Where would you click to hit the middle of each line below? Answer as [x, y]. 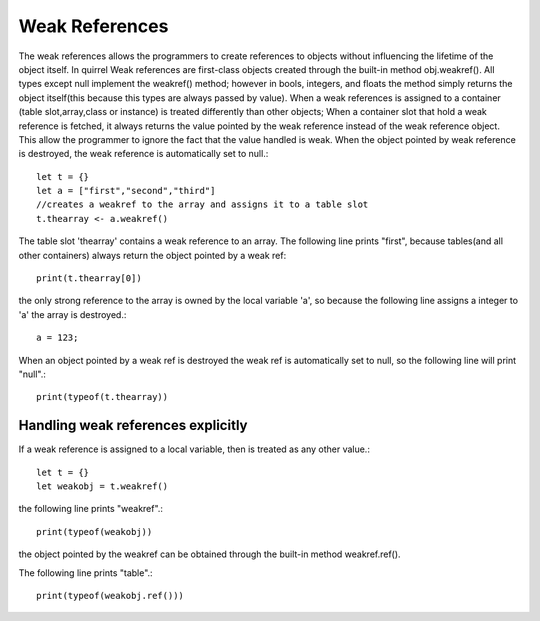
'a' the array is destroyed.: [72, 314]
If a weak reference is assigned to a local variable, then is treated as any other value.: [194, 449]
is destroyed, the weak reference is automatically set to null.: [143, 154]
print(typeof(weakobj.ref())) [110, 595]
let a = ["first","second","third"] [126, 191]
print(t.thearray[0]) [89, 278]
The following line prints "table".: [86, 572]
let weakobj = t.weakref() [102, 486]
